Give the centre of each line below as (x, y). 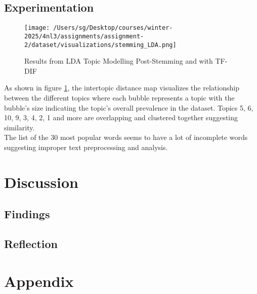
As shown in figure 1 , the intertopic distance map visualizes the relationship (122, 88)
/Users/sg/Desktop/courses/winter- (113, 28)
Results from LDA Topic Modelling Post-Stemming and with (119, 61)
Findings (27, 214)
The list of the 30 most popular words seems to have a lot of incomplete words (126, 137)
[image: (37, 28)
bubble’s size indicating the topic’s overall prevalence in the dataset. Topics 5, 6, (129, 107)
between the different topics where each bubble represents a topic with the (119, 97)
